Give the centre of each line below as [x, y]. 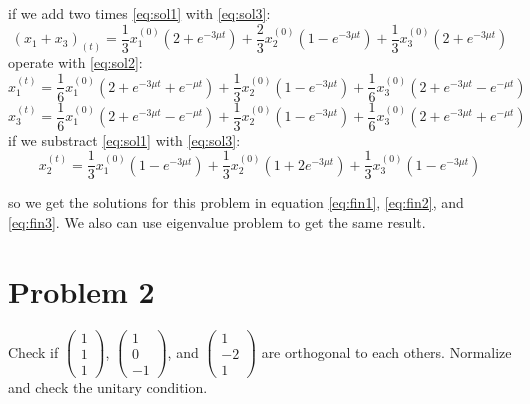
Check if [33, 351]
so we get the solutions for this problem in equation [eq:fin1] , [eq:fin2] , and [236, 202]
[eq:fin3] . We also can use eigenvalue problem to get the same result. [217, 221]
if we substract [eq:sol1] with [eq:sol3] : [124, 139]
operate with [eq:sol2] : [75, 61]
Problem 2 [81, 290]
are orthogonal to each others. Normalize [386, 351]
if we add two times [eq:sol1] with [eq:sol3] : [139, 13]
